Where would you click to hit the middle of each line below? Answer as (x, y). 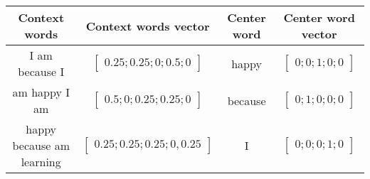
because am (41, 145)
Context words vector (148, 26)
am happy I (41, 92)
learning (41, 162)
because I (41, 71)
